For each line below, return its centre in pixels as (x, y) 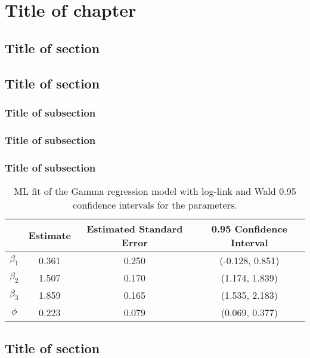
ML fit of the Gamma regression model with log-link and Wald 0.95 (155, 191)
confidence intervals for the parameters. (155, 204)
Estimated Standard (135, 228)
